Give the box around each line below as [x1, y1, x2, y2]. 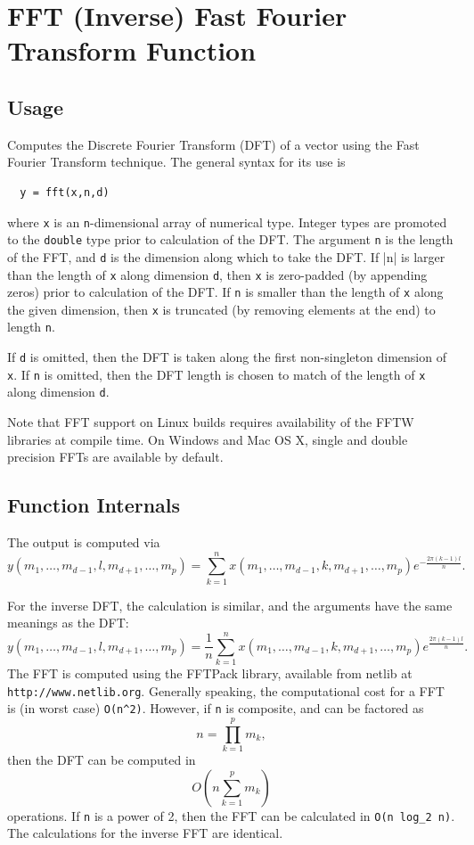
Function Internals [7, 491, 181, 519]
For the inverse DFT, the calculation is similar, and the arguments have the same [7, 595, 453, 614]
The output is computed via [7, 533, 160, 552]
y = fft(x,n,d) [20, 185, 110, 199]
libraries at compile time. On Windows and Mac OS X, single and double [7, 430, 408, 448]
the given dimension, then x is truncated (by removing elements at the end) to [7, 299, 436, 318]
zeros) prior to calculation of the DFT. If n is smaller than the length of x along [7, 283, 444, 301]
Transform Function [7, 32, 257, 69]
